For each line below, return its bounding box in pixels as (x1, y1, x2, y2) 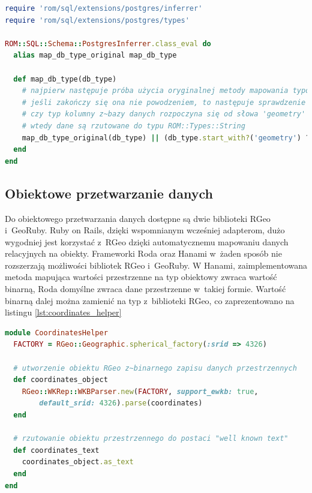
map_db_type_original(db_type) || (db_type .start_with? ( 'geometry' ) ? (22, 133, 310, 142)
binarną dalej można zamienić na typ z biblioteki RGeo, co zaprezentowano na (5, 294, 295, 306)
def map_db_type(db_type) (13, 74, 117, 83)
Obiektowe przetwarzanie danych (5, 184, 213, 202)
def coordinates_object (13, 375, 108, 384)
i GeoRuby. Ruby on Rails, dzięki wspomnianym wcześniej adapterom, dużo (5, 224, 285, 236)
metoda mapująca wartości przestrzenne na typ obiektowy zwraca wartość (5, 270, 277, 283)
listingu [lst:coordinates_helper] (5, 306, 122, 318)
